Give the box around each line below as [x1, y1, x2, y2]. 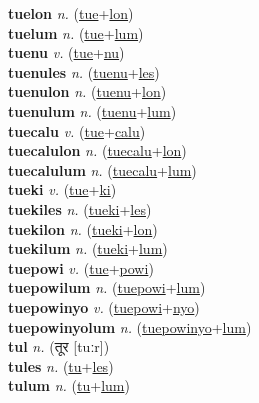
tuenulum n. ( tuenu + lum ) [8, 100, 177, 121]
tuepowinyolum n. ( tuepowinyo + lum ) [8, 316, 252, 337]
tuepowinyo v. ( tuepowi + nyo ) [8, 296, 200, 317]
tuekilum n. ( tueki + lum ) [8, 238, 168, 259]
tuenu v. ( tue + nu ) [8, 42, 125, 63]
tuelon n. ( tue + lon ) [8, 3, 134, 23]
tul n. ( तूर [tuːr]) [8, 336, 110, 357]
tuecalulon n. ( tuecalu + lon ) [8, 140, 187, 161]
